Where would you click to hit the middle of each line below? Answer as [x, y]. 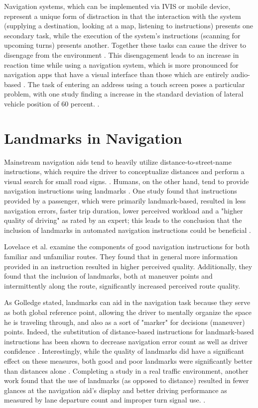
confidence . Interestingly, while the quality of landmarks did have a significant [124, 351]
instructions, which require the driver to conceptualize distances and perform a [124, 171]
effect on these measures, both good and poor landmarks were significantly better [128, 360]
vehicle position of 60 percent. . [52, 103]
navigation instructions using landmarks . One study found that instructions [121, 191]
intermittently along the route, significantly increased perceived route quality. [122, 285]
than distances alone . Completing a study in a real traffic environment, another [126, 370]
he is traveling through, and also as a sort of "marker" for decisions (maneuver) [125, 322]
